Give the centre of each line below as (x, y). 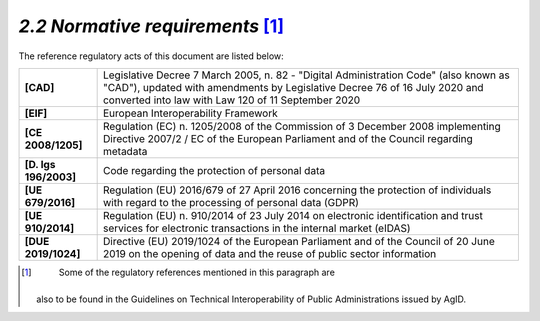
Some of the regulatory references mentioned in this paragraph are (196, 272)
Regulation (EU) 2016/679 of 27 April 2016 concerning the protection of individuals (297, 190)
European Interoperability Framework (190, 113)
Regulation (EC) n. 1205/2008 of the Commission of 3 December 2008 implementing (301, 126)
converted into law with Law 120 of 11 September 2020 (231, 100)
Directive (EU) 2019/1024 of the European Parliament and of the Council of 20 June (298, 241)
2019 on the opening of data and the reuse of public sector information (269, 253)
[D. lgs (40, 164)
